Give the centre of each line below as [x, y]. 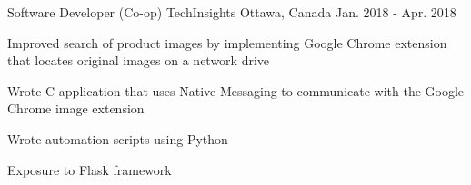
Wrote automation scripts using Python [118, 138]
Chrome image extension [76, 108]
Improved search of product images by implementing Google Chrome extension [227, 42]
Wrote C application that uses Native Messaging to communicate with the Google [236, 90]
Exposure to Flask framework [90, 169]
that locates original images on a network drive [139, 60]
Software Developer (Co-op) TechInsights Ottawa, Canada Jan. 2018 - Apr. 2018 [232, 12]
